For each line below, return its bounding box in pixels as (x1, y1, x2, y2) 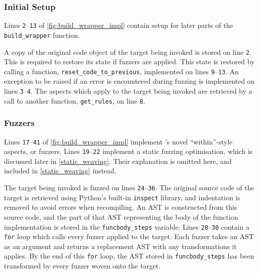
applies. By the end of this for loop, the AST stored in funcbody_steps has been (4, 251, 255, 261)
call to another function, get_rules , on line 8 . (4, 95, 145, 106)
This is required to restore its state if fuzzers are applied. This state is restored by (4, 56, 255, 67)
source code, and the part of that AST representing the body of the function (4, 211, 238, 222)
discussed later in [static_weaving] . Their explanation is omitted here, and (4, 155, 232, 166)
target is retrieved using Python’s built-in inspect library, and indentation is (4, 192, 241, 202)
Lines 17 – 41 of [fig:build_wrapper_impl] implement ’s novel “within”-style (4, 136, 233, 146)
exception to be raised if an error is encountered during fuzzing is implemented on (4, 76, 255, 86)
